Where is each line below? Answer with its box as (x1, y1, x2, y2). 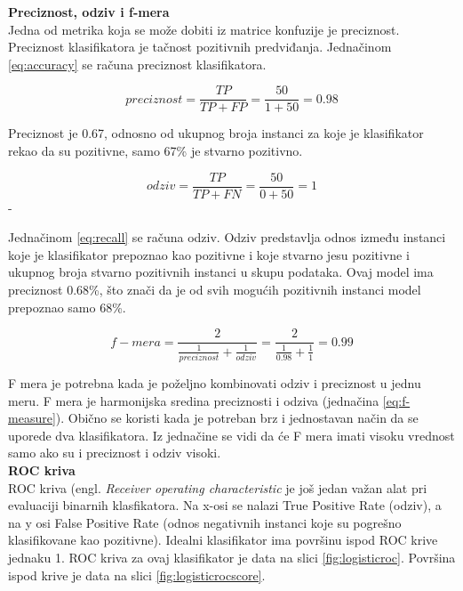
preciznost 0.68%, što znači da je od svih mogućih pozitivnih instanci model (8, 280, 421, 299)
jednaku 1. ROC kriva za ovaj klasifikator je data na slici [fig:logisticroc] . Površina (8, 547, 456, 566)
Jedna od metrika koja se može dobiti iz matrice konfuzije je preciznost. (8, 20, 400, 38)
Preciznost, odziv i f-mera (8, 3, 170, 20)
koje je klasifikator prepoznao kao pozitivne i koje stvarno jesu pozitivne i (8, 245, 410, 263)
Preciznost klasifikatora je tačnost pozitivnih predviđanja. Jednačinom (8, 37, 392, 56)
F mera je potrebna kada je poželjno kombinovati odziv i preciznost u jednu (8, 373, 421, 392)
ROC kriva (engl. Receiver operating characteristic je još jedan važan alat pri (8, 478, 427, 497)
